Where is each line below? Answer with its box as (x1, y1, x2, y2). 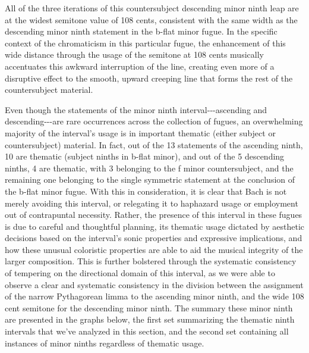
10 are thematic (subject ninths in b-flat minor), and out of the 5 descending (5, 150, 285, 163)
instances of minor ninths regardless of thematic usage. (5, 336, 204, 349)
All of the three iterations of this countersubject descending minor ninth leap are (5, 2, 299, 14)
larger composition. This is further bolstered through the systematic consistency (5, 255, 297, 267)
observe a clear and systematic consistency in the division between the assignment (5, 278, 304, 290)
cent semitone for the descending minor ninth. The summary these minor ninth (5, 301, 293, 314)
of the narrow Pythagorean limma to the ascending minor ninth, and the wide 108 (5, 290, 304, 302)
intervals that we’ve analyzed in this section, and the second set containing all (5, 325, 289, 338)
